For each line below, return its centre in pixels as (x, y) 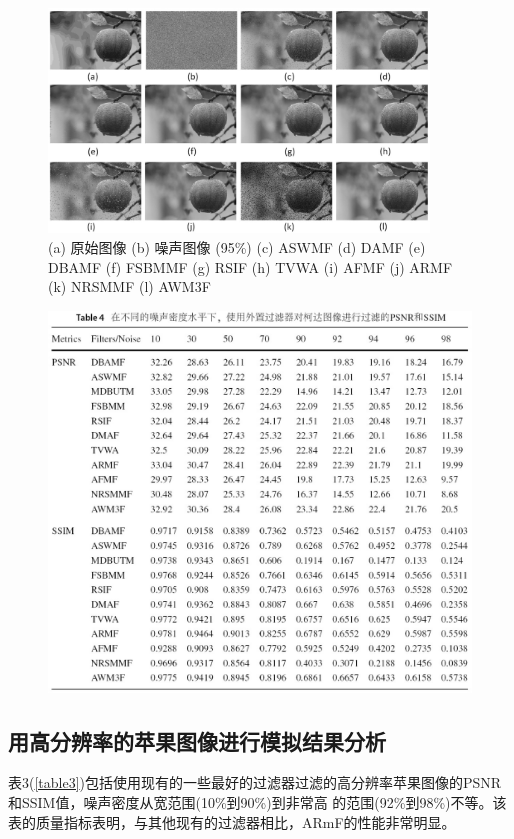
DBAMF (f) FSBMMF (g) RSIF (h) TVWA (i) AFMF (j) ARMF (250, 266)
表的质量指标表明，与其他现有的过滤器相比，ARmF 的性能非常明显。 (232, 821)
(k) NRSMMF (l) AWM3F (129, 286)
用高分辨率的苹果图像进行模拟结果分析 (197, 740)
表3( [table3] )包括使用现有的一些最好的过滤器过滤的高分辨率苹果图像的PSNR (255, 782)
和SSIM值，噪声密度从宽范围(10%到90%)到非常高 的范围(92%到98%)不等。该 (257, 801)
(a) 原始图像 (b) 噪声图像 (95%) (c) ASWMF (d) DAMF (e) (237, 247)
